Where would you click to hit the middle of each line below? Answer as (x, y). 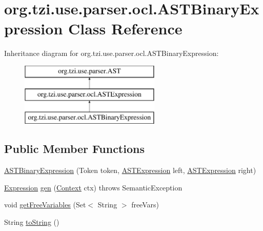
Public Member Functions (74, 149)
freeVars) (145, 205)
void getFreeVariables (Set (45, 205)
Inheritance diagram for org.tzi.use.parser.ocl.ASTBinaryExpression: (112, 53)
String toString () (32, 222)
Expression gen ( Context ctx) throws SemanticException (93, 187)
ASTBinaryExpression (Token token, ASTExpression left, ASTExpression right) (130, 170)
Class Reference (125, 28)
